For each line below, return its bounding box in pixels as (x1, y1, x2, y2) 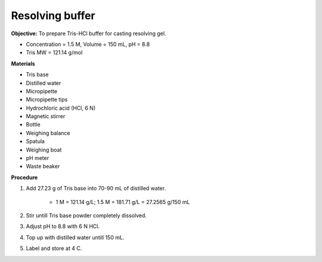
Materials (11, 60, 35, 67)
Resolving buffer (11, 9, 95, 22)
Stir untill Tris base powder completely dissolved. (26, 212, 147, 219)
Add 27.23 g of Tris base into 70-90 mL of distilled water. (26, 185, 166, 192)
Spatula (26, 138, 45, 145)
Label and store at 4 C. (26, 245, 82, 252)
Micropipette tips (26, 96, 68, 103)
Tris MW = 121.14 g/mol (26, 49, 83, 56)
